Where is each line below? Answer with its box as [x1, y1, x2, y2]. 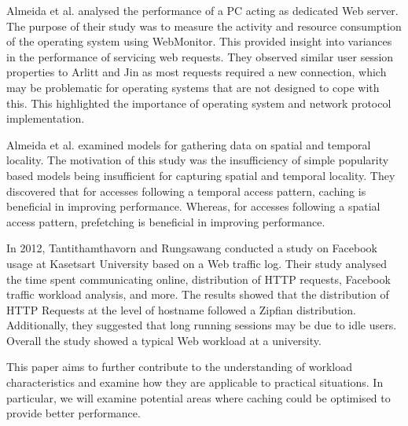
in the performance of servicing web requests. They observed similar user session [6, 48, 394, 64]
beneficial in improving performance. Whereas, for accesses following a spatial [6, 198, 380, 215]
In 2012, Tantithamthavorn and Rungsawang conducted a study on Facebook [6, 240, 377, 256]
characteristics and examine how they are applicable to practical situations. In [6, 374, 384, 391]
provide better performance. [6, 405, 141, 421]
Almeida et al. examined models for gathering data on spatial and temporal [6, 136, 371, 152]
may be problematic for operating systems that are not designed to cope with [6, 79, 380, 95]
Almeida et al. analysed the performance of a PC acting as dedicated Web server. [6, 2, 399, 18]
